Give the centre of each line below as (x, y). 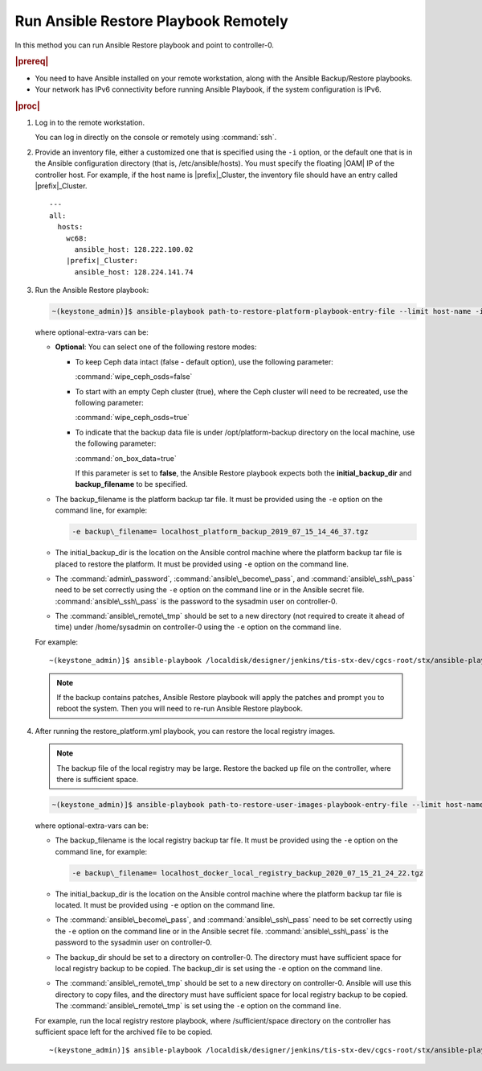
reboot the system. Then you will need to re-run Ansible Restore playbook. (180, 709)
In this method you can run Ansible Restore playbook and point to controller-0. (145, 45)
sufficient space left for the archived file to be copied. (124, 1032)
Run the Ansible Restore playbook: (92, 290)
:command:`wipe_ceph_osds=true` (133, 418)
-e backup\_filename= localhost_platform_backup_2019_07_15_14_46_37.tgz (220, 532)
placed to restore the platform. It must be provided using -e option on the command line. (202, 564)
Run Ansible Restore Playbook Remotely (151, 21)
